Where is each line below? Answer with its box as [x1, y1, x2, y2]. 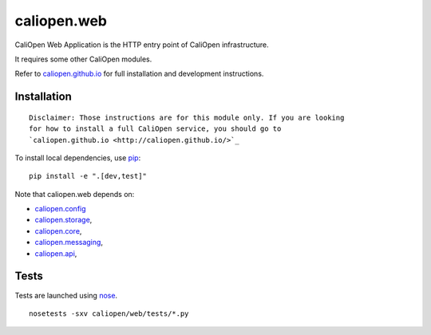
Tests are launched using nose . [14, 290, 118, 300]
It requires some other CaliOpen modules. [14, 54, 152, 64]
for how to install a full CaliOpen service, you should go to [29, 124, 282, 133]
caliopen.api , [34, 248, 77, 258]
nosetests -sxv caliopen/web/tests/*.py [29, 309, 189, 318]
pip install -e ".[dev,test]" [29, 171, 148, 181]
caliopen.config [34, 204, 87, 214]
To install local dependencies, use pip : [14, 152, 141, 163]
